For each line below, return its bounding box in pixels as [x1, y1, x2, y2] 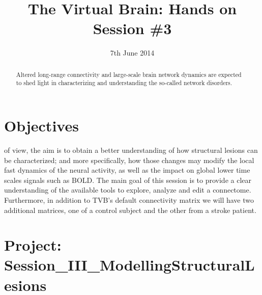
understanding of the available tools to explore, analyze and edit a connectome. [4, 184, 251, 195]
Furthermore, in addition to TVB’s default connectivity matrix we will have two [4, 194, 254, 205]
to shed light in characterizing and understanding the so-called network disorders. [16, 78, 232, 87]
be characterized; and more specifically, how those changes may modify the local [4, 154, 254, 165]
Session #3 [93, 18, 172, 39]
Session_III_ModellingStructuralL [4, 254, 255, 275]
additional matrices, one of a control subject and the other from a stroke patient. [4, 204, 256, 215]
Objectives [4, 115, 79, 136]
